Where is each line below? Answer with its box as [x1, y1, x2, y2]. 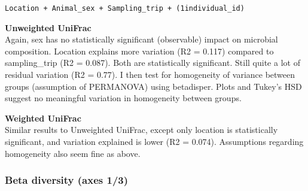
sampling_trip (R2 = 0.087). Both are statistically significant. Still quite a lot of [5, 56, 300, 69]
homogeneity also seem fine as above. [5, 147, 141, 159]
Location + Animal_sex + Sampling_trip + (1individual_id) [5, 4, 245, 13]
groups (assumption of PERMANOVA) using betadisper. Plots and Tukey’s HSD [5, 80, 302, 92]
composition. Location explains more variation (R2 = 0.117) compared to [5, 44, 274, 57]
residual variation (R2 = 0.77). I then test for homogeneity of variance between [5, 68, 295, 81]
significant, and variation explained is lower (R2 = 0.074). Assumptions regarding [5, 135, 304, 147]
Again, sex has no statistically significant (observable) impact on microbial [5, 33, 278, 46]
